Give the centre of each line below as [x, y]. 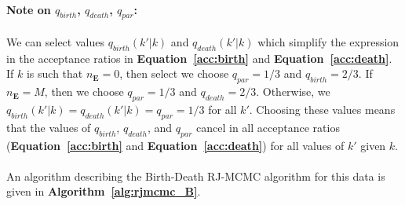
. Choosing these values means [322, 109]
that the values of [49, 127]
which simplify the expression [328, 42]
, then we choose [84, 92]
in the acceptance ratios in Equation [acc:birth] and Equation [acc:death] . [199, 58]
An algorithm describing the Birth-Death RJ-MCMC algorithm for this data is [196, 176]
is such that [55, 73]
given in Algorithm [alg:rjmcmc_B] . [104, 191]
